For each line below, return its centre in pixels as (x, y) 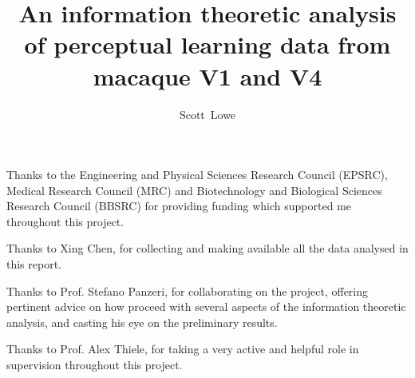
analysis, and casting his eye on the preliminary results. (142, 322)
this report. (34, 264)
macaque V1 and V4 (207, 76)
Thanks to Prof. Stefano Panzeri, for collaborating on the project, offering (188, 290)
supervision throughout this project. (95, 365)
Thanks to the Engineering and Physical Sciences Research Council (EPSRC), (197, 175)
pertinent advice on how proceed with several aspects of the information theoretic (206, 306)
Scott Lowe (207, 114)
